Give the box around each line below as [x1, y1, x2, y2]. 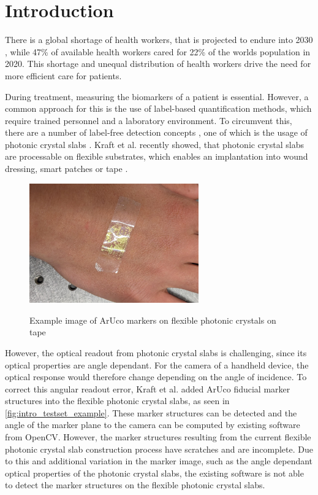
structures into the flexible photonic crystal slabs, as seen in [5, 394, 230, 407]
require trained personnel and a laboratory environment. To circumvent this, [5, 114, 292, 127]
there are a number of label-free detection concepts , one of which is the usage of [5, 126, 308, 139]
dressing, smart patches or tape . [5, 162, 128, 175]
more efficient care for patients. [5, 69, 122, 82]
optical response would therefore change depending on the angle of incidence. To [5, 370, 307, 383]
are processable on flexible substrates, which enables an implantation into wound [5, 150, 308, 163]
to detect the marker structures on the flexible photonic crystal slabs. [5, 478, 265, 491]
